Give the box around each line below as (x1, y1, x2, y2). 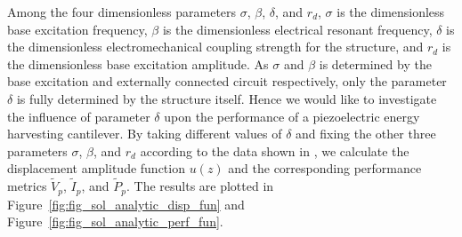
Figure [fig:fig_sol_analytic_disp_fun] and (7, 194, 245, 213)
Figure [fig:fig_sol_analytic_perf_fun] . (7, 212, 223, 231)
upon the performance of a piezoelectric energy (164, 107, 420, 125)
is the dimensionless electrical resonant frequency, (162, 20, 433, 38)
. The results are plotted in (126, 177, 274, 195)
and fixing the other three (296, 124, 436, 143)
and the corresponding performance (228, 159, 422, 178)
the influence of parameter (7, 107, 150, 125)
